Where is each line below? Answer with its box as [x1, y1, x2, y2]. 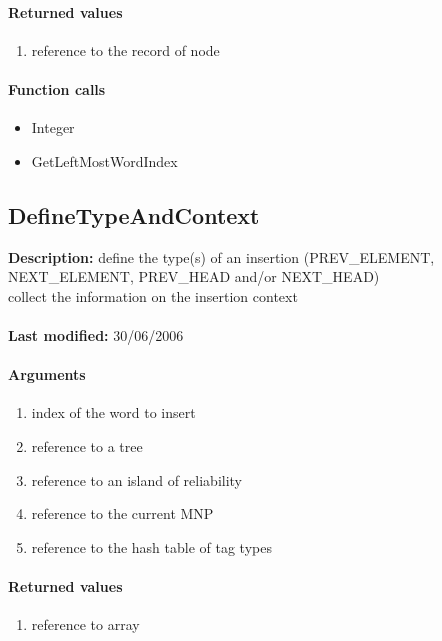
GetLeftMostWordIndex [31, 150, 178, 171]
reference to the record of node [31, 39, 220, 60]
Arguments [8, 364, 86, 385]
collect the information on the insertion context [8, 285, 298, 306]
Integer [31, 117, 75, 138]
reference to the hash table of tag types [31, 536, 272, 557]
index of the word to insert [31, 402, 196, 423]
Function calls [8, 78, 106, 99]
